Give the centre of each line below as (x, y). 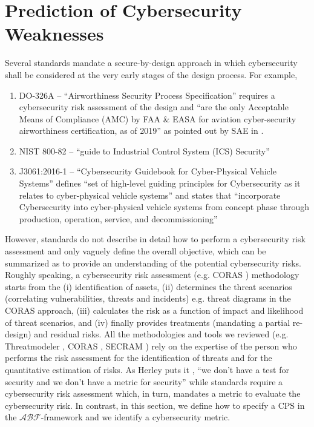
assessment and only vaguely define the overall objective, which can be (136, 251)
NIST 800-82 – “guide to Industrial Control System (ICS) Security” (144, 151)
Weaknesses (54, 34)
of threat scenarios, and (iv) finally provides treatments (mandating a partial (148, 322)
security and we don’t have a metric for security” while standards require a (144, 381)
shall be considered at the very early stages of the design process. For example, (151, 74)
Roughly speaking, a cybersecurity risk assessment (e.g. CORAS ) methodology (152, 275)
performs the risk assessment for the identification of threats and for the (139, 358)
